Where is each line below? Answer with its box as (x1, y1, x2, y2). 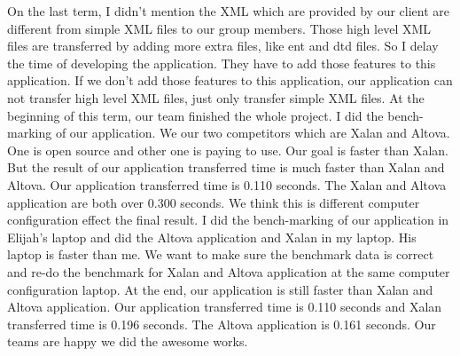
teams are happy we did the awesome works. (7, 332, 248, 351)
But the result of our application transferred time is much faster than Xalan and (7, 158, 445, 177)
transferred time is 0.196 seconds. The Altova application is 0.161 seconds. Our (7, 314, 436, 333)
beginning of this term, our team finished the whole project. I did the (7, 106, 384, 124)
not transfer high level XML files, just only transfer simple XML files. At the (7, 88, 425, 107)
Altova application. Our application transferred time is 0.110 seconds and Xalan (7, 297, 442, 316)
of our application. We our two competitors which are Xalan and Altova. (55, 123, 450, 142)
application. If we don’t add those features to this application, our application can (7, 71, 453, 90)
